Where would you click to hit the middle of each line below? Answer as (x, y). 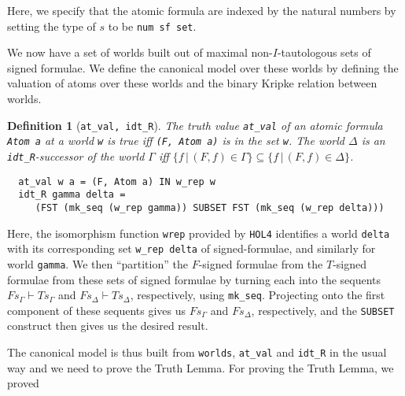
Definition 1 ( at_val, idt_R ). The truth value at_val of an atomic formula (195, 125)
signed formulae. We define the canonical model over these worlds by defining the (203, 67)
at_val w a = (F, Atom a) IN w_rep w (117, 181)
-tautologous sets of (324, 52)
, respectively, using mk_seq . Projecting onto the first (258, 295)
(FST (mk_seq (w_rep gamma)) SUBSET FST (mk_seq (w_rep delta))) (210, 207)
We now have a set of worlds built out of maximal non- (140, 52)
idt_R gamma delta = (72, 195)
